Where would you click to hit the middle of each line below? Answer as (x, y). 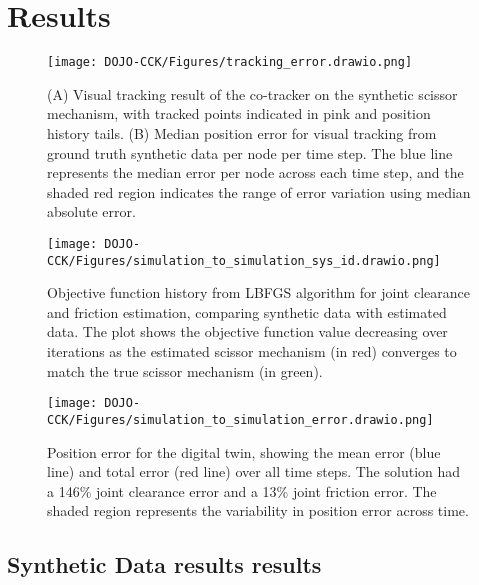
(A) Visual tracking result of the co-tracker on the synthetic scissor (252, 93)
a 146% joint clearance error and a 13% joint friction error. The (242, 490)
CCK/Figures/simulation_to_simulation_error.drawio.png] (240, 419)
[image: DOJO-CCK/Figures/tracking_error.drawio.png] (230, 62)
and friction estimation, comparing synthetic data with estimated (247, 311)
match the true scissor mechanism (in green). (185, 370)
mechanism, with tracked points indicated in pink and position (239, 113)
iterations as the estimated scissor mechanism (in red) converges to (252, 351)
